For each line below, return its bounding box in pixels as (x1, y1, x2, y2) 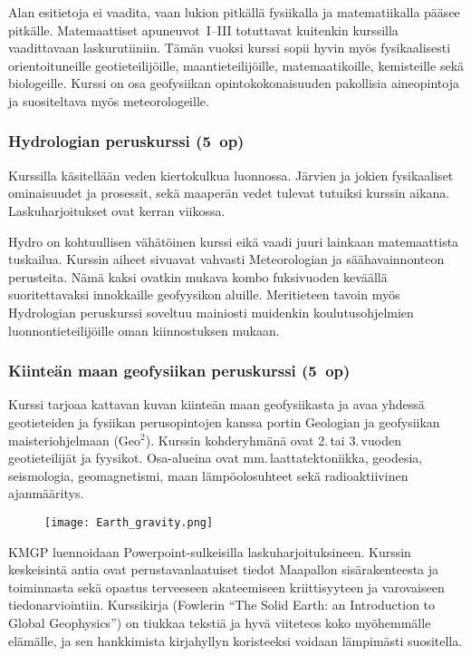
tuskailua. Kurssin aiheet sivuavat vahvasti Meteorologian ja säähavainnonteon (8, 250, 445, 269)
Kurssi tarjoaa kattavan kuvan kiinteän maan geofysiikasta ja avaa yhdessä (8, 395, 425, 414)
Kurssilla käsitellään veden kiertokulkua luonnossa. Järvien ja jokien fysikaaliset (8, 165, 454, 184)
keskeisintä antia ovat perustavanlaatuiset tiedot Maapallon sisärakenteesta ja (8, 560, 439, 579)
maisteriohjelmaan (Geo (8, 430, 141, 449)
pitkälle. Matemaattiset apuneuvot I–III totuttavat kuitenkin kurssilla (8, 20, 399, 39)
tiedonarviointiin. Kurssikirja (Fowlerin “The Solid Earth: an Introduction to (8, 595, 436, 614)
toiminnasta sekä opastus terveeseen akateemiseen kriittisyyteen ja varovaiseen (8, 577, 445, 596)
